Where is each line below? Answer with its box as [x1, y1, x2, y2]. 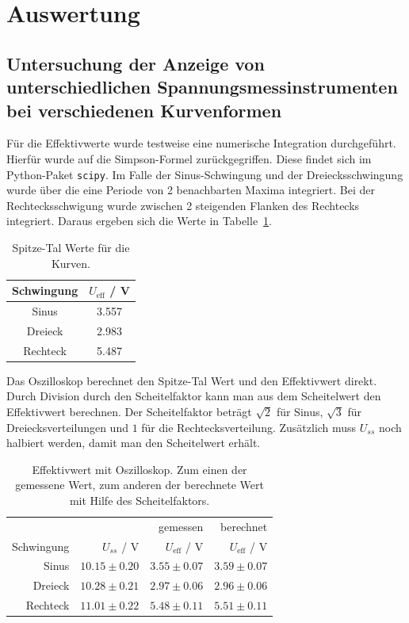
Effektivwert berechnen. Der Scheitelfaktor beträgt [6, 403, 252, 419]
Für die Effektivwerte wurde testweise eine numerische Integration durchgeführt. [6, 135, 396, 151]
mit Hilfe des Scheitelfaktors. [69, 491, 210, 508]
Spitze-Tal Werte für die [12, 239, 130, 255]
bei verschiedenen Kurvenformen [6, 97, 282, 122]
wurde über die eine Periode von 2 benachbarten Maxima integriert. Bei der [6, 182, 376, 198]
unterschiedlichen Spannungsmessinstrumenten [6, 75, 398, 99]
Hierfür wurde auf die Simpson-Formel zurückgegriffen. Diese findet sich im [6, 150, 372, 166]
